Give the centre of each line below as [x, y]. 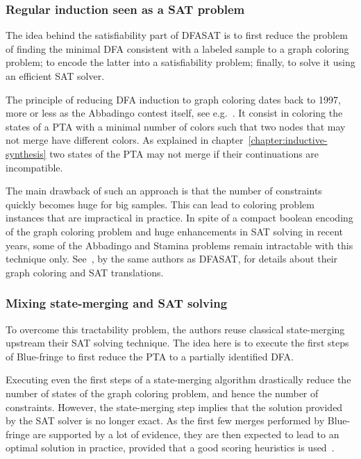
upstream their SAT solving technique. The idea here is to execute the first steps [177, 343]
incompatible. [34, 167]
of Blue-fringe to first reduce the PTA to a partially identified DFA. [150, 356]
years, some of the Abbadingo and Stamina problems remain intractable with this [179, 245]
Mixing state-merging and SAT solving [117, 303]
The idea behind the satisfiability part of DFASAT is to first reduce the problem [177, 35]
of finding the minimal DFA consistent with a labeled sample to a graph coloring [177, 48]
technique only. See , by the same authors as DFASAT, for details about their [172, 259]
